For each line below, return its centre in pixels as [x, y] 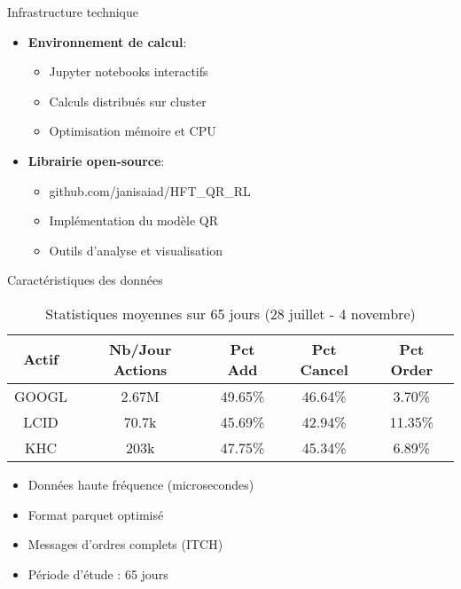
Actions [140, 369]
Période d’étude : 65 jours [98, 573]
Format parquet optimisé [96, 514]
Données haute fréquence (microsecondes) [141, 484]
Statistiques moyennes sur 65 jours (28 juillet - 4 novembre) [230, 313]
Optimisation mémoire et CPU [133, 131]
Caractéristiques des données [85, 280]
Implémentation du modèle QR [133, 220]
